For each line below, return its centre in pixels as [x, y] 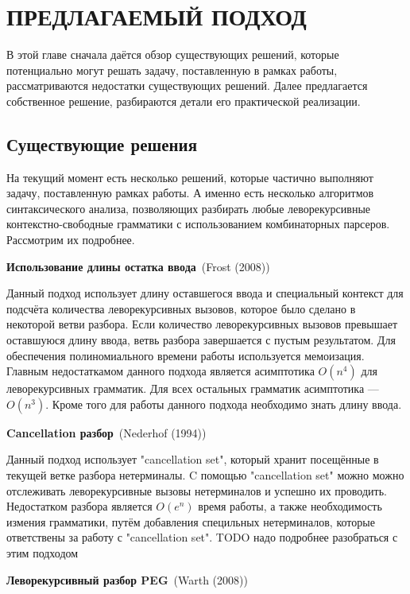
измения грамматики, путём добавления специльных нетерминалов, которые [191, 521]
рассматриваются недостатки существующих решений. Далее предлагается [187, 85]
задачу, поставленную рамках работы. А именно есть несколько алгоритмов [190, 193]
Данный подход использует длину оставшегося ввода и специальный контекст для [205, 293]
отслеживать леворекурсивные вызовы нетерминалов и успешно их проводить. [197, 490]
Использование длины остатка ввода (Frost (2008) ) [138, 266]
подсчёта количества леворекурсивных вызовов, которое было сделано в [181, 308]
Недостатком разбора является [79, 506]
